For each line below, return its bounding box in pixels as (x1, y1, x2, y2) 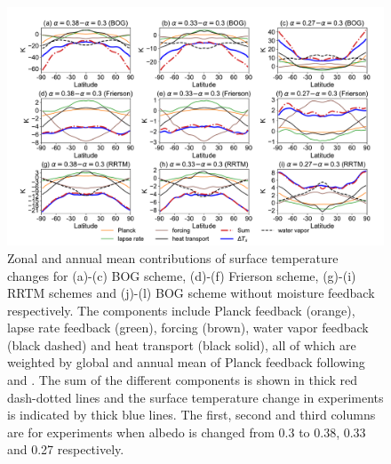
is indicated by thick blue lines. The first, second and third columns (7, 405, 376, 424)
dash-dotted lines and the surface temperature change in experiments (7, 388, 384, 406)
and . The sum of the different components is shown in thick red (7, 371, 357, 389)
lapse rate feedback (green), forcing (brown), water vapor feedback (7, 318, 369, 337)
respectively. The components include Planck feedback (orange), (7, 300, 355, 319)
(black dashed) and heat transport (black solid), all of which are (7, 335, 356, 354)
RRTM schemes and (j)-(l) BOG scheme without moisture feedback (7, 284, 375, 302)
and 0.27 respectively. (7, 440, 124, 459)
